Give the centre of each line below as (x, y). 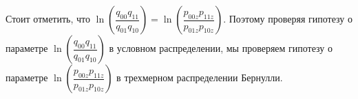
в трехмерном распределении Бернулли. (200, 77)
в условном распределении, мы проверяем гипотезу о (221, 48)
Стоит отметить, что (48, 18)
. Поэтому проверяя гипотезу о (288, 18)
